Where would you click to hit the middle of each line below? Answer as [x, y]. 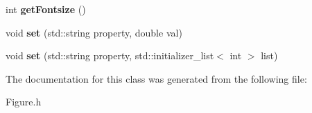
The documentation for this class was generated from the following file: [156, 78]
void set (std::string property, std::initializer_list [110, 55]
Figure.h [24, 102]
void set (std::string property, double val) [94, 32]
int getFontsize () [46, 9]
